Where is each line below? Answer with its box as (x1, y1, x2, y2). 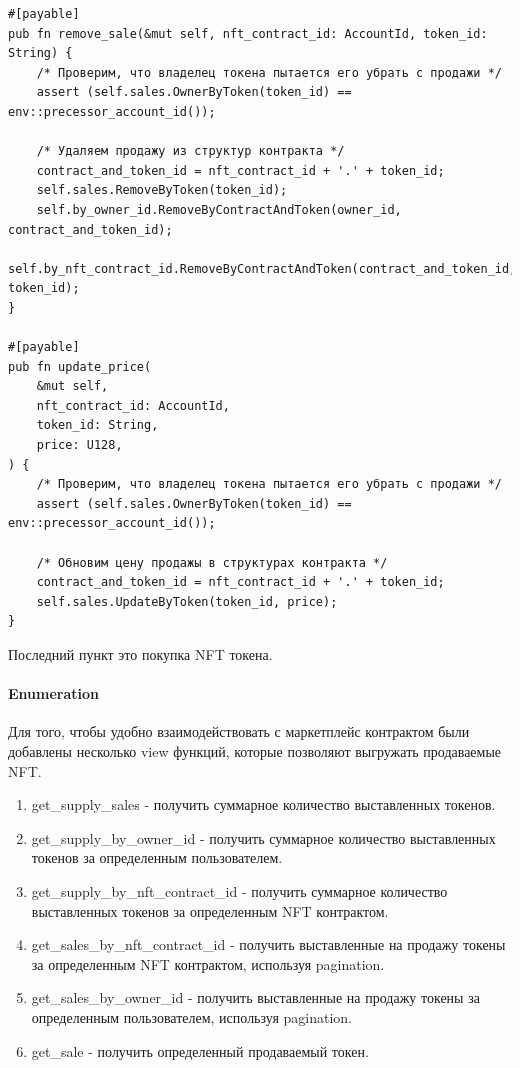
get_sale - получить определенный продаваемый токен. (31, 1040, 369, 1061)
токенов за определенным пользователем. (31, 847, 283, 868)
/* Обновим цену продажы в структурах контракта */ (36, 555, 388, 570)
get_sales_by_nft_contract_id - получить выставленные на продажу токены (31, 934, 506, 955)
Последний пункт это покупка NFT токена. (8, 644, 273, 664)
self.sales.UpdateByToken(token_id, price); (36, 594, 338, 609)
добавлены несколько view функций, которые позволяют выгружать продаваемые (8, 740, 502, 761)
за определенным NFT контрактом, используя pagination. (31, 953, 385, 974)
